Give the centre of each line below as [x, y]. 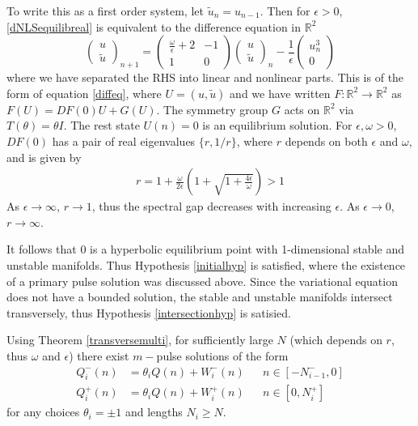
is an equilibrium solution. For [277, 125]
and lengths [154, 412]
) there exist [99, 355]
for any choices [43, 412]
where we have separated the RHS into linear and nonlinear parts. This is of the [205, 77]
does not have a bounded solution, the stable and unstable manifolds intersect [200, 297]
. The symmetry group [212, 109]
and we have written [280, 93]
